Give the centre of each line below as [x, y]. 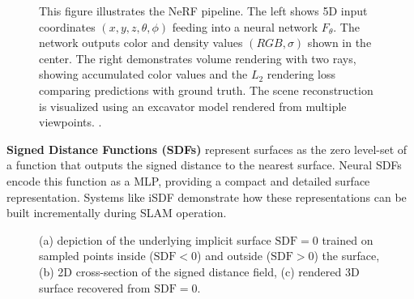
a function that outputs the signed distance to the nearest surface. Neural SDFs [204, 165]
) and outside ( [234, 256]
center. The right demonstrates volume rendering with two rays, [198, 58]
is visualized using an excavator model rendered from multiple [193, 106]
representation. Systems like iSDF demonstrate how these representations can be [207, 196]
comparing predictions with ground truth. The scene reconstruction [206, 90]
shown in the [339, 43]
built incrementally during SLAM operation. [117, 213]
